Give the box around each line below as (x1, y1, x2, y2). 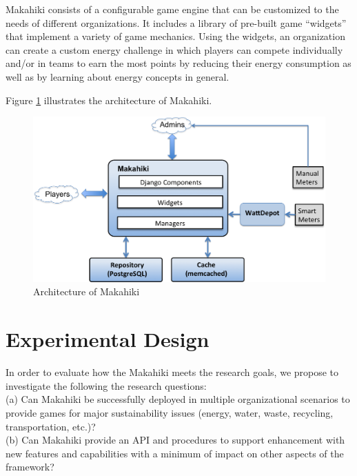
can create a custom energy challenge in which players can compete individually (6, 42, 343, 57)
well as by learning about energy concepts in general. (6, 69, 229, 83)
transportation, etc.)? (6, 419, 96, 433)
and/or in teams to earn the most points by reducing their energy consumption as (6, 56, 351, 70)
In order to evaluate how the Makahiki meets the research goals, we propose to (6, 365, 339, 379)
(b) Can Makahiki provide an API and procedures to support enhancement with (6, 433, 345, 447)
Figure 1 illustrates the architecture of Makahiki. (6, 92, 212, 107)
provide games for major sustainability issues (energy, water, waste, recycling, (6, 405, 334, 419)
